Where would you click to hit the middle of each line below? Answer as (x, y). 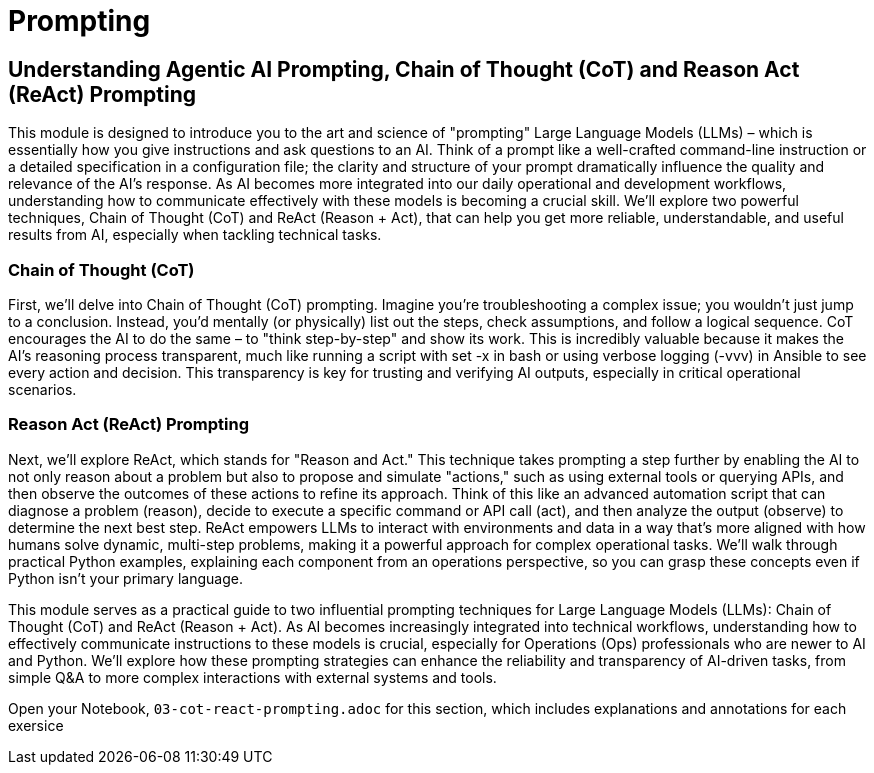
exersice (36, 725)
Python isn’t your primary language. (125, 578)
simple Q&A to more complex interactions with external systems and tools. (252, 677)
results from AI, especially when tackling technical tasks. (195, 235)
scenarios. (42, 389)
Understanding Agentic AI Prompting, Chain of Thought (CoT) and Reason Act (404, 69)
